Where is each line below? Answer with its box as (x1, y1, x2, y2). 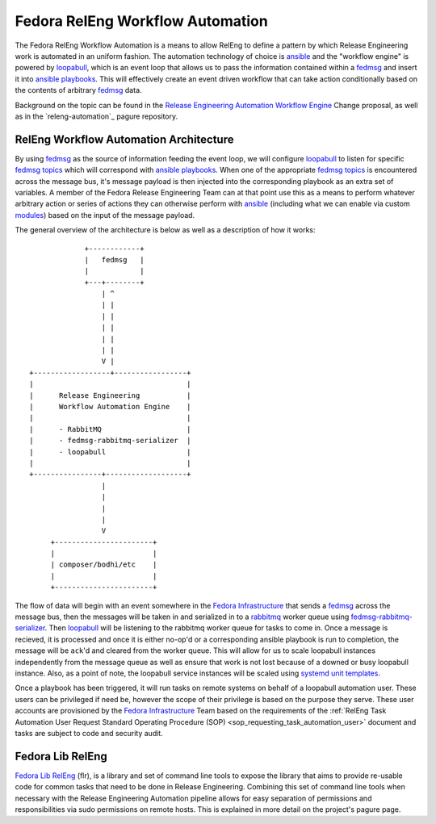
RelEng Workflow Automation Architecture (15, 132, 234, 146)
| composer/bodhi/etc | (50, 560, 157, 569)
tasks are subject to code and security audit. (15, 728, 163, 738)
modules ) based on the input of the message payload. (15, 210, 195, 220)
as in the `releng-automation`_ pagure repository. (15, 111, 178, 121)
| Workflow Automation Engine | (29, 402, 191, 411)
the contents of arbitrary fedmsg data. (15, 86, 142, 95)
